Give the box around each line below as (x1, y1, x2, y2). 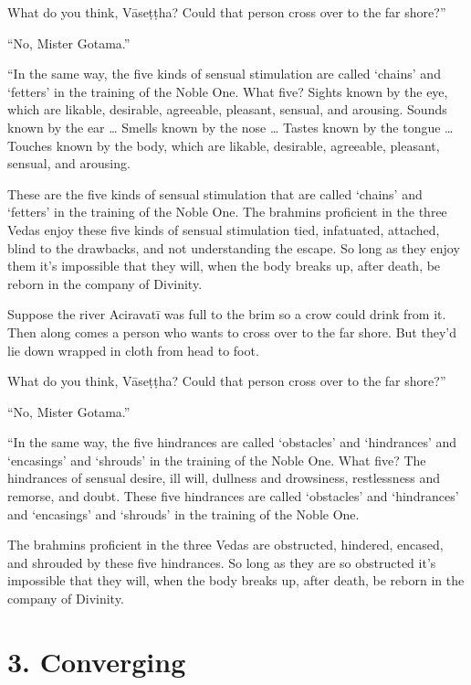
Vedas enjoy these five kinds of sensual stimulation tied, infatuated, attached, (7, 219, 440, 239)
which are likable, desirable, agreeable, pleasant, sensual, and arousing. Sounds (7, 100, 447, 119)
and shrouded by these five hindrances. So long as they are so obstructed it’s (7, 552, 436, 572)
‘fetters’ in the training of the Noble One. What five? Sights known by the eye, (7, 81, 448, 101)
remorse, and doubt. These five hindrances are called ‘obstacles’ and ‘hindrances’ (7, 487, 459, 506)
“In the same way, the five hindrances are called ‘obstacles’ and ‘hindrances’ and (7, 433, 457, 452)
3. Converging (7, 642, 186, 680)
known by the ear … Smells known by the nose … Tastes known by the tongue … (7, 117, 454, 136)
